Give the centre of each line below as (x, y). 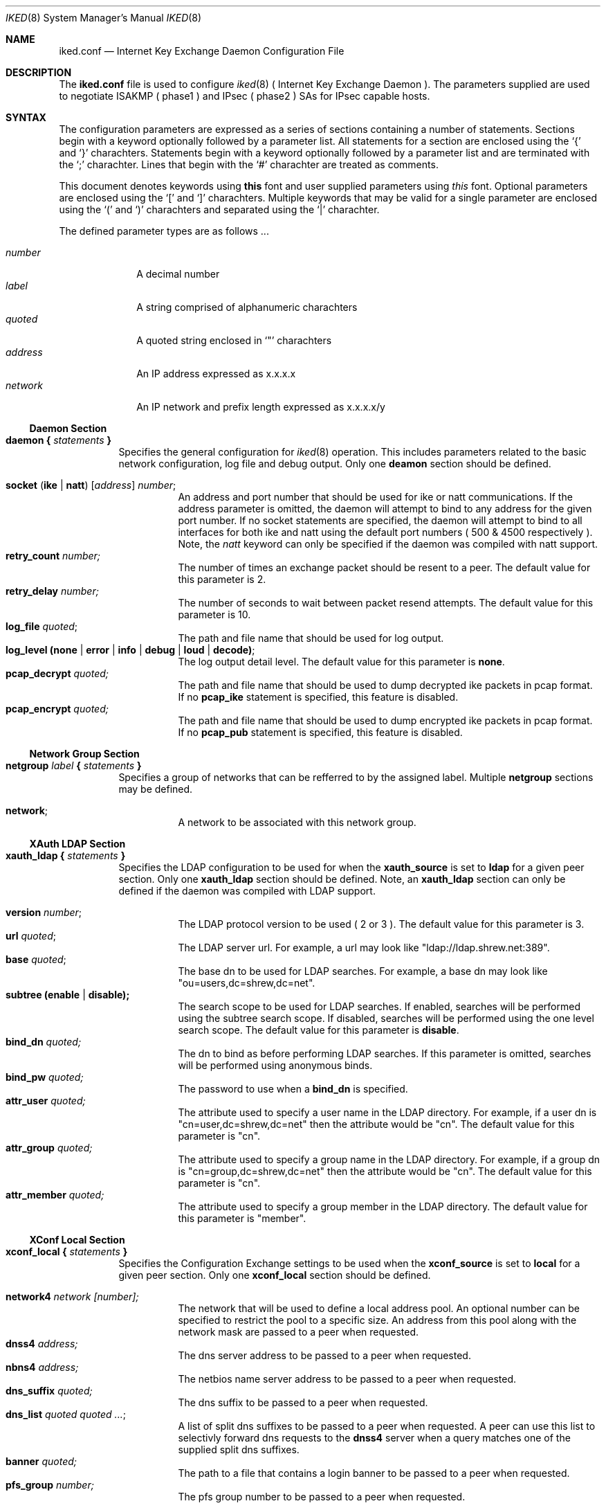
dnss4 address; (42, 1344)
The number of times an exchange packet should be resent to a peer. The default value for (384, 567)
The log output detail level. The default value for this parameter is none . (341, 662)
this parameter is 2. (222, 579)
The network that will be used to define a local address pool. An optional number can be (379, 1308)
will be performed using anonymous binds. (275, 1065)
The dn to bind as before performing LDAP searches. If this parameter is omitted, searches (385, 1053)
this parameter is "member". (242, 1218)
